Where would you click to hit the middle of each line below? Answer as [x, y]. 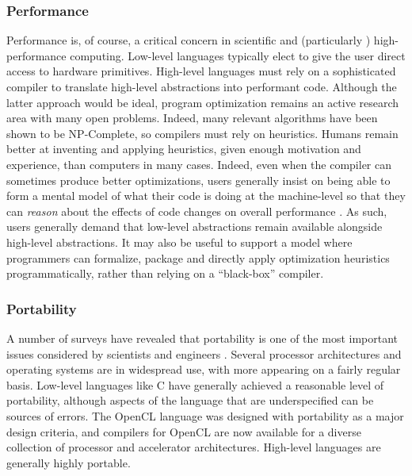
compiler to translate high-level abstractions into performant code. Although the [202, 86]
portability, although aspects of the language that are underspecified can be [190, 400]
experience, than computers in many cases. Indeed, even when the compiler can [199, 164]
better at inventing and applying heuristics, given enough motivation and [184, 149]
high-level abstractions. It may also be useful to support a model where [179, 242]
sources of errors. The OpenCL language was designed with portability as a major [205, 415]
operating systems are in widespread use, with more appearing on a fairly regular [204, 369]
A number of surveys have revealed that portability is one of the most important [202, 338]
